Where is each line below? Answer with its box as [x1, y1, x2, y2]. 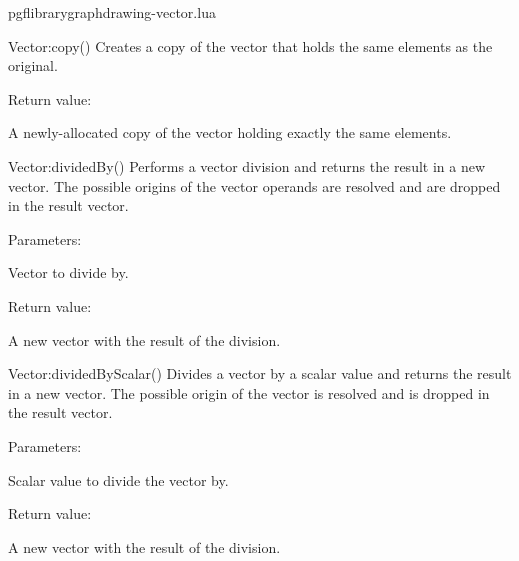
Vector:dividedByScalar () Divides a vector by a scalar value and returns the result [8, 363, 512, 384]
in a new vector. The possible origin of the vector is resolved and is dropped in [8, 382, 490, 403]
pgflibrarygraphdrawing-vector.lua [8, 2, 216, 22]
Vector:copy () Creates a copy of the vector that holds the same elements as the [8, 35, 493, 56]
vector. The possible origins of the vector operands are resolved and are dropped [8, 175, 501, 196]
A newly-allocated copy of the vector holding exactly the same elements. [8, 122, 452, 143]
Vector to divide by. [8, 262, 129, 283]
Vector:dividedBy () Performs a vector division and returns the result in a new [8, 155, 486, 176]
